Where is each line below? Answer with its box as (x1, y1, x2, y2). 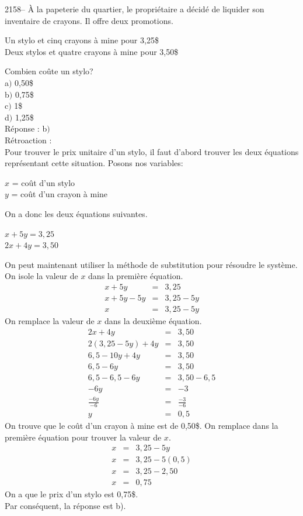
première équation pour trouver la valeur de (5, 431, 162, 443)
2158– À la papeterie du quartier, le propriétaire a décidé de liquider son (5, 3, 264, 15)
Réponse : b (5, 122, 47, 135)
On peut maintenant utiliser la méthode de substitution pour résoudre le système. (5, 258, 298, 270)
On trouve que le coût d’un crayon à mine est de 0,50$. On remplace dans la (5, 419, 278, 431)
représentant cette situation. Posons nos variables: (5, 157, 183, 169)
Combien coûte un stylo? (5, 65, 93, 77)
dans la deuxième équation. (105, 314, 202, 326)
